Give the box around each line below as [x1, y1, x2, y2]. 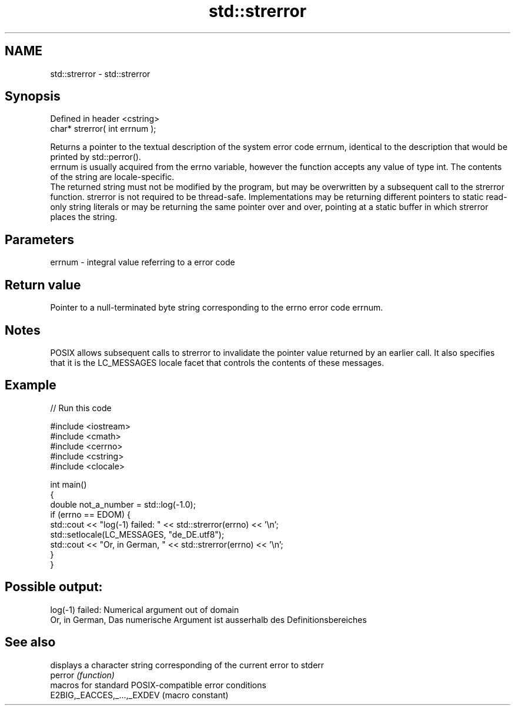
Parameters [5, 232, 74, 247]
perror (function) [50, 669, 115, 680]
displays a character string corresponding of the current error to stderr [50, 659, 325, 670]
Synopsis [5, 89, 61, 104]
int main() [50, 479, 87, 489]
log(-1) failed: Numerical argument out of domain [50, 604, 239, 615]
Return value [5, 277, 81, 292]
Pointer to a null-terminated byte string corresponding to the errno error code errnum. [50, 302, 383, 313]
